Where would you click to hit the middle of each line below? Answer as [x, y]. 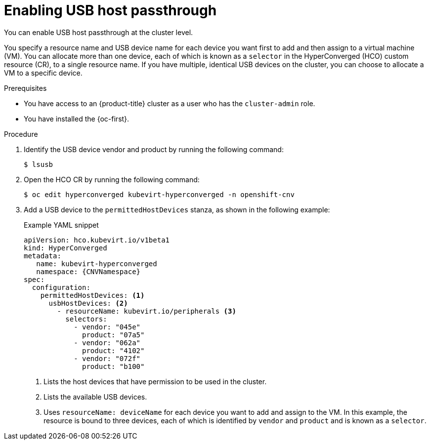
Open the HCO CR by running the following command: [112, 179]
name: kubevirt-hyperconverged [97, 263]
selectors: [86, 319]
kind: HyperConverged [65, 248]
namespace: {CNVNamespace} [88, 271]
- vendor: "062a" [107, 343]
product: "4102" [113, 350]
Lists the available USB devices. [95, 397]
